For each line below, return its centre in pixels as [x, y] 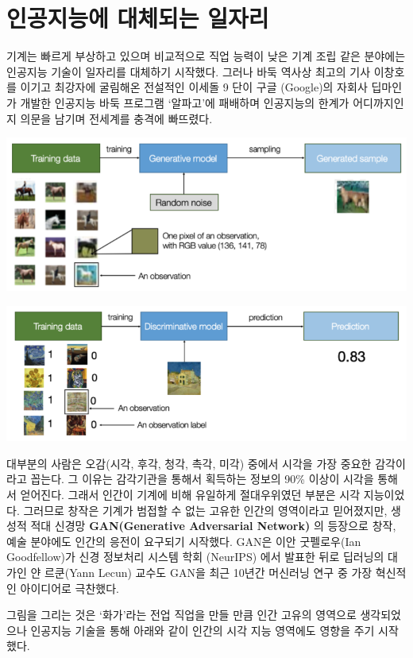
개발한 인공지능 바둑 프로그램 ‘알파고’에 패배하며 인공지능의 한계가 [185, 102]
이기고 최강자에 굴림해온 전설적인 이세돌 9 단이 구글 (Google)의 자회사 [194, 87]
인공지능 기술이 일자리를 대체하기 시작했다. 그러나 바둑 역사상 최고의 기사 [189, 71]
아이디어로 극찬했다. [70, 588]
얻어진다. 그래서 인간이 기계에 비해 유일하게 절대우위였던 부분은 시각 [190, 495]
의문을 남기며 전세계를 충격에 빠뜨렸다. [116, 118]
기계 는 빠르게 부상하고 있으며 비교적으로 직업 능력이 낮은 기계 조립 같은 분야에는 [206, 56]
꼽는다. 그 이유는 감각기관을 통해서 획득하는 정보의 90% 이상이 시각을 [202, 479]
